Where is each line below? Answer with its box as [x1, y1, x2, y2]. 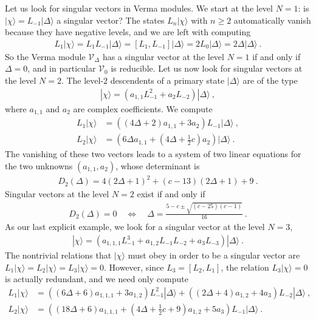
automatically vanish [233, 13, 311, 26]
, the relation [221, 260, 269, 273]
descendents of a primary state [110, 74, 225, 86]
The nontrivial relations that [5, 249, 112, 262]
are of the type [242, 74, 298, 86]
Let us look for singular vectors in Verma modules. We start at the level [5, 2, 273, 14]
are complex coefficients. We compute [73, 102, 213, 115]
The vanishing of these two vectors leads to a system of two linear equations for [5, 147, 301, 160]
